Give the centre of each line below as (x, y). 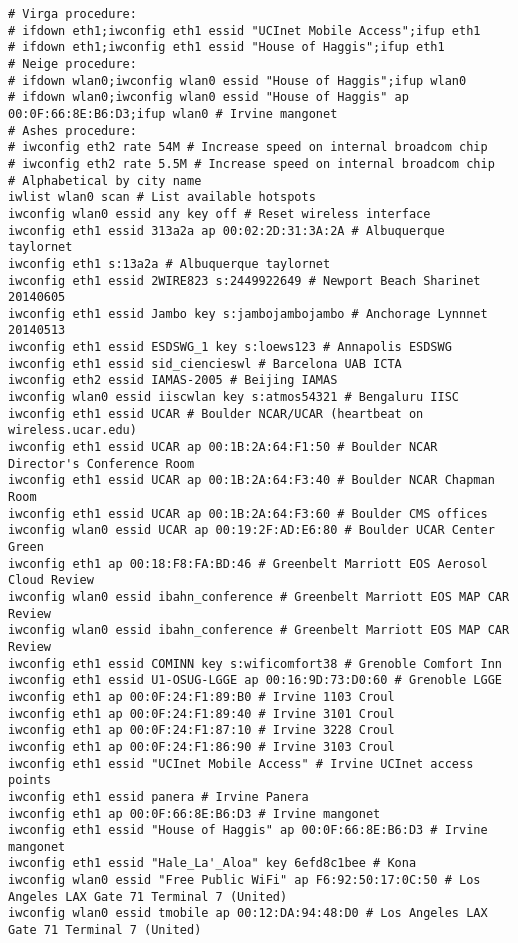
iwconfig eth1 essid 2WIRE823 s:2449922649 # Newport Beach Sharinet (244, 280)
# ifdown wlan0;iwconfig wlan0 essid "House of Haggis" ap (208, 97)
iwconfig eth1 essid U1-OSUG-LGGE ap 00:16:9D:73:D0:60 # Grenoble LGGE (255, 680)
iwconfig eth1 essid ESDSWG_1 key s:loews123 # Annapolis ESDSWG (230, 347)
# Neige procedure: (72, 63)
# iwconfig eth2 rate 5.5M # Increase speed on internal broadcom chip (251, 163)
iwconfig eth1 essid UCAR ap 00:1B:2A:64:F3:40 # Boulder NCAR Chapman (251, 480)
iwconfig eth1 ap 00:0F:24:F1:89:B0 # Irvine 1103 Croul (201, 696)
